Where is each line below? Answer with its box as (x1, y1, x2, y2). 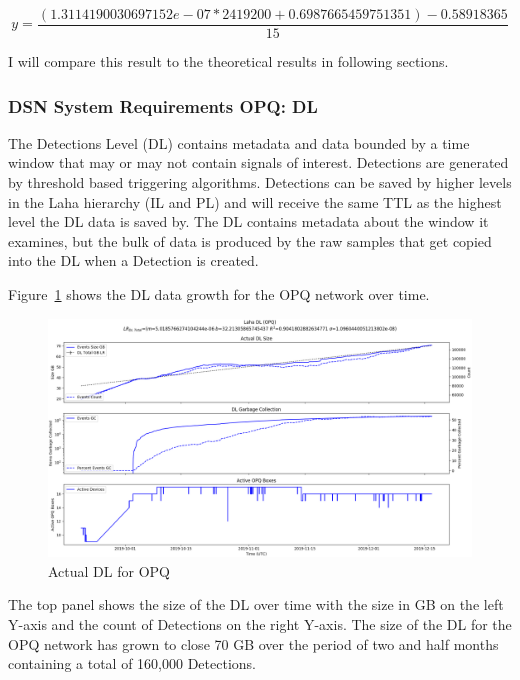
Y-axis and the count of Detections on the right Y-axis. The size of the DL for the (8, 613, 512, 634)
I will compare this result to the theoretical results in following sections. (8, 51, 449, 72)
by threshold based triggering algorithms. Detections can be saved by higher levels (8, 172, 512, 193)
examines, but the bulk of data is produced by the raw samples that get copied (8, 230, 492, 251)
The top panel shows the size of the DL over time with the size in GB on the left (8, 594, 504, 615)
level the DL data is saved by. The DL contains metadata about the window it (8, 211, 489, 232)
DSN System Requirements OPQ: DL (8, 93, 318, 118)
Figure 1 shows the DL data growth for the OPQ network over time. (8, 284, 430, 305)
